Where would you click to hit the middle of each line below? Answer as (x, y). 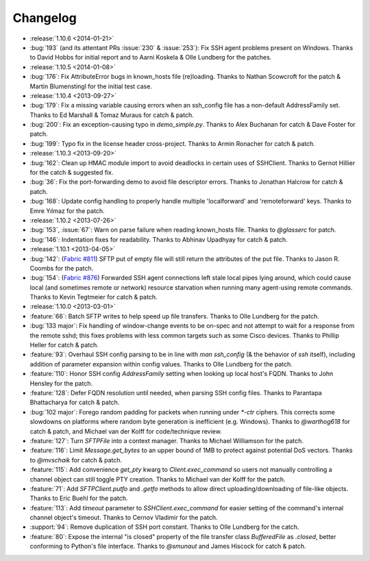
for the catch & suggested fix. (72, 173)
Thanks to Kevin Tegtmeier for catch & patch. (94, 297)
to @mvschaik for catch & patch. (76, 460)
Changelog (45, 18)
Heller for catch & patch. (64, 345)
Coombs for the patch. (62, 268)
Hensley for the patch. (61, 383)
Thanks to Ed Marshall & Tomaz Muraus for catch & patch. (112, 115)
